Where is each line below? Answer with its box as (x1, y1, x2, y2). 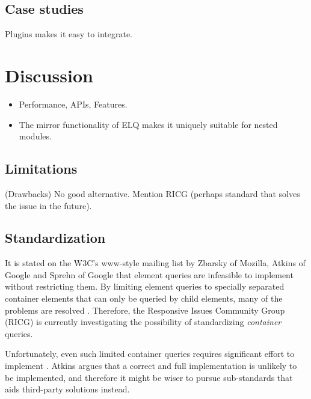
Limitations (5, 159, 78, 178)
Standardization (5, 228, 106, 247)
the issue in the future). (5, 199, 92, 212)
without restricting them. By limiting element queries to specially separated (5, 280, 285, 293)
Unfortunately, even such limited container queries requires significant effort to (5, 347, 295, 360)
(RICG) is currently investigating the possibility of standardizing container (5, 315, 282, 328)
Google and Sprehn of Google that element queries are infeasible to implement (5, 268, 294, 281)
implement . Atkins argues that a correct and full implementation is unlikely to (5, 359, 297, 372)
